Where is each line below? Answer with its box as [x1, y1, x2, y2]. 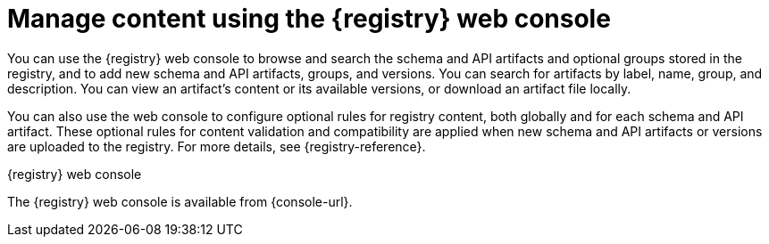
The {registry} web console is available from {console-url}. [7, 193, 353, 209]
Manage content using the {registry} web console [7, 4, 611, 34]
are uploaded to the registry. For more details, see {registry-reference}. [7, 138, 426, 154]
